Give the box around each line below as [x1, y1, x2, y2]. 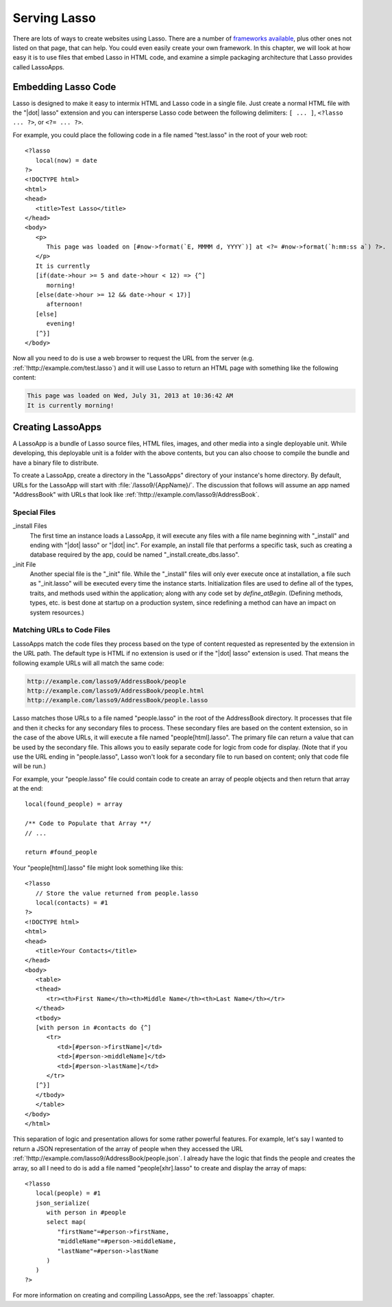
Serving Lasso [12, 10, 96, 25]
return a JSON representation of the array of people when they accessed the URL [12, 1144, 243, 1153]
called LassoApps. [12, 62, 65, 71]
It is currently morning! [27, 402, 114, 409]
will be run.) [12, 762, 47, 770]
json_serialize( [35, 1199, 90, 1207]
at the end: [12, 785, 44, 793]
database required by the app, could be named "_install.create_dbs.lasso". [29, 551, 240, 559]
